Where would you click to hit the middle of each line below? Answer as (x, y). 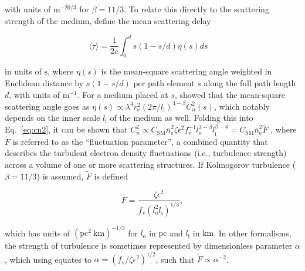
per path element (164, 83)
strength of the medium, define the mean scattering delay (108, 20)
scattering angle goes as (47, 106)
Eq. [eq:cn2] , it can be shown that (66, 129)
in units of (23, 71)
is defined (111, 176)
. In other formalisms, (253, 233)
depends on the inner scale (52, 118)
